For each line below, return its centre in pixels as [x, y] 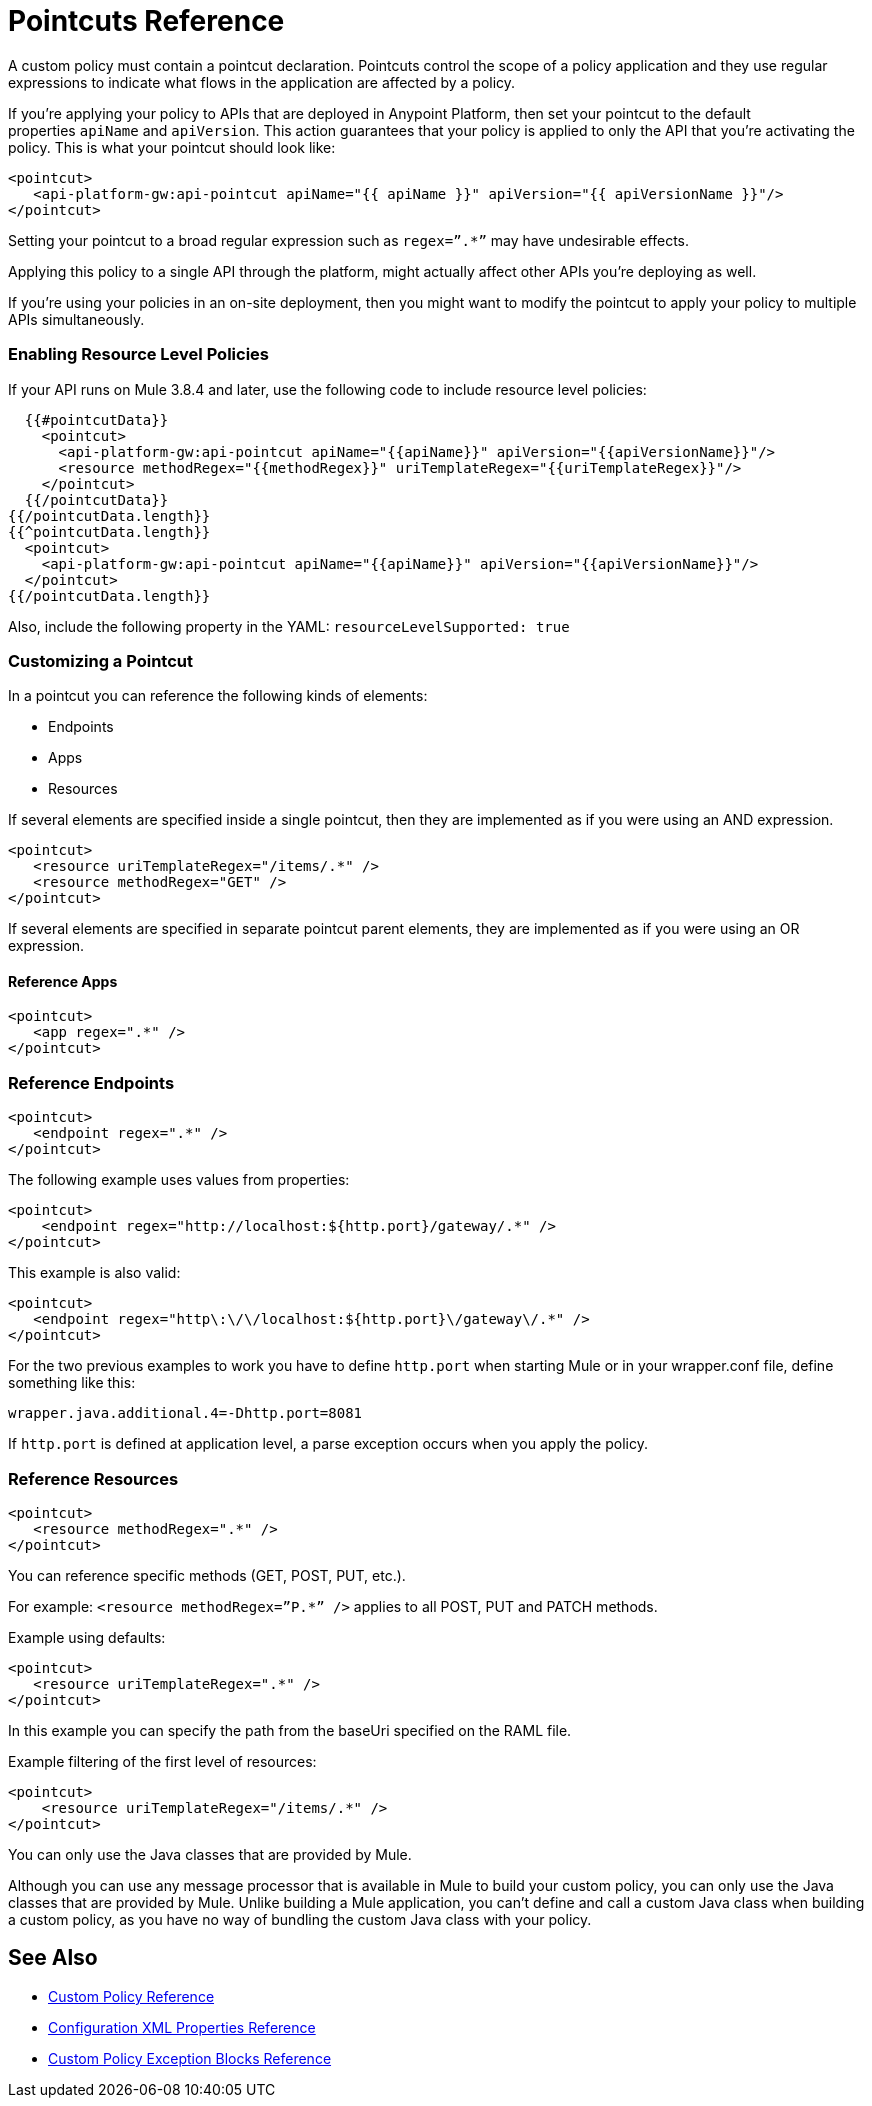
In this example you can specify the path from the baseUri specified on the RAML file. [290, 1730]
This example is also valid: [94, 1273]
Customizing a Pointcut [100, 660]
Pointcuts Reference [146, 21]
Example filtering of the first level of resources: [162, 1761]
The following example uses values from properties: [179, 1180]
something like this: [72, 1383]
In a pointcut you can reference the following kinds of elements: [218, 696]
